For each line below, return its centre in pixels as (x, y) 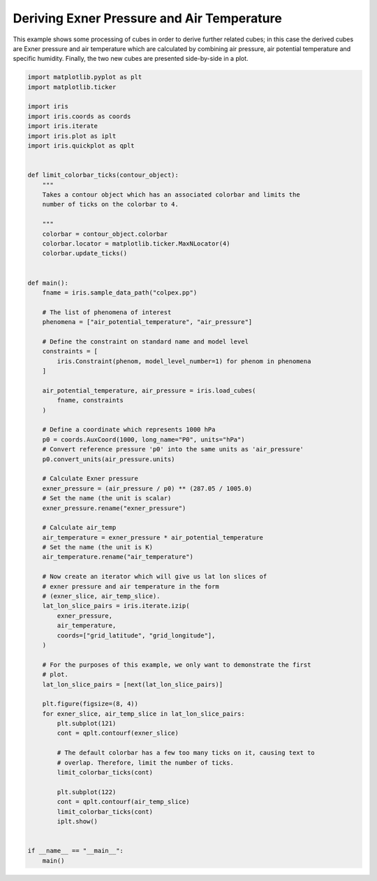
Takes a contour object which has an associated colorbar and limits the (171, 195)
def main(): (48, 283)
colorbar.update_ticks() (85, 253)
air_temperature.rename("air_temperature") (118, 557)
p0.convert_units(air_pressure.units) (109, 459)
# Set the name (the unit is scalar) (107, 498)
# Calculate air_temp (79, 528)
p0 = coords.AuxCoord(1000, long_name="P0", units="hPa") (143, 439)
